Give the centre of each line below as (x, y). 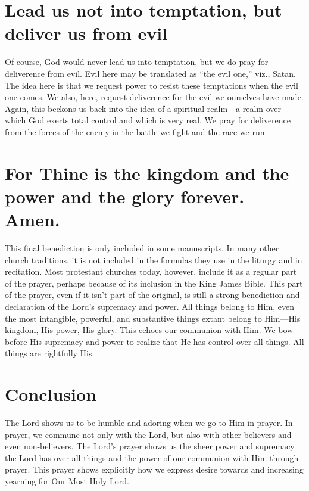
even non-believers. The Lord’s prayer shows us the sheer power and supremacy (150, 446)
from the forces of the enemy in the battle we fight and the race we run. (136, 131)
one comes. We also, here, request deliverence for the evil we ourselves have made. (154, 97)
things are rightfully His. (50, 353)
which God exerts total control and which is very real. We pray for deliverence (148, 120)
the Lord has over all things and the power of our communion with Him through (152, 457)
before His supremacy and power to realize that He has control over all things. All (154, 341)
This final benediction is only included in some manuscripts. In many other (142, 248)
